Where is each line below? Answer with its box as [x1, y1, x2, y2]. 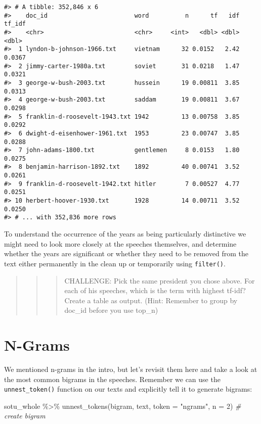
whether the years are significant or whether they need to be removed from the [4, 248, 248, 259]
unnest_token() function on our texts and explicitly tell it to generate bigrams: [4, 384, 252, 394]
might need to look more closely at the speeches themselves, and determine [4, 238, 237, 249]
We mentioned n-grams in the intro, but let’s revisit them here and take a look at [4, 364, 257, 374]
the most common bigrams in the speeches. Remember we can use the [4, 373, 221, 384]
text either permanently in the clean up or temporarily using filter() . [4, 258, 226, 268]
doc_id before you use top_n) [64, 305, 158, 315]
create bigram [4, 410, 46, 421]
